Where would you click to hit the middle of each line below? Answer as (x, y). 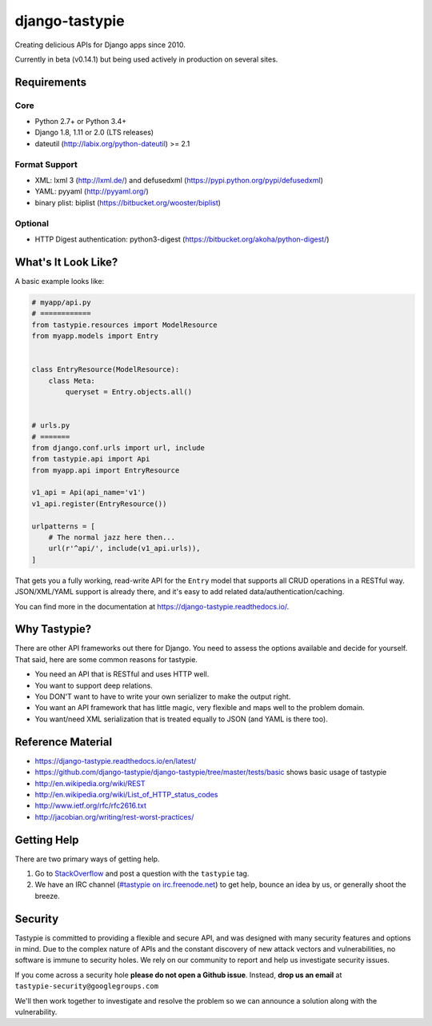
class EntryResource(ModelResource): (106, 369)
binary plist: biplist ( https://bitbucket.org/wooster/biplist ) (128, 202)
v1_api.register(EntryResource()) (99, 503)
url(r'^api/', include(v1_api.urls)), (124, 549)
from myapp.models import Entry (95, 336)
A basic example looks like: (60, 281)
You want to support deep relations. (94, 685)
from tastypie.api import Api (91, 459)
